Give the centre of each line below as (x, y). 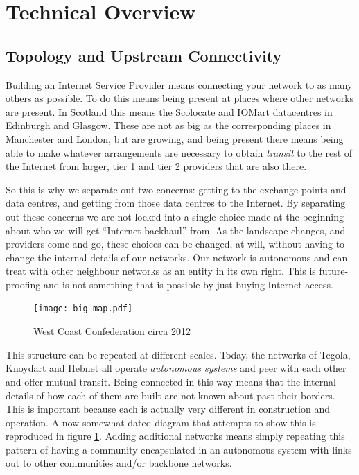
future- (334, 271)
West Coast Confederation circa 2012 (112, 331)
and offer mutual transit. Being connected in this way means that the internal (171, 381)
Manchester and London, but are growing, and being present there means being (175, 138)
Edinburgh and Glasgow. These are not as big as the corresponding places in (168, 125)
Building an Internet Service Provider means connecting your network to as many (179, 84)
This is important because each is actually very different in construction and (168, 409)
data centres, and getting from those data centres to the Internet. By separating (176, 203)
